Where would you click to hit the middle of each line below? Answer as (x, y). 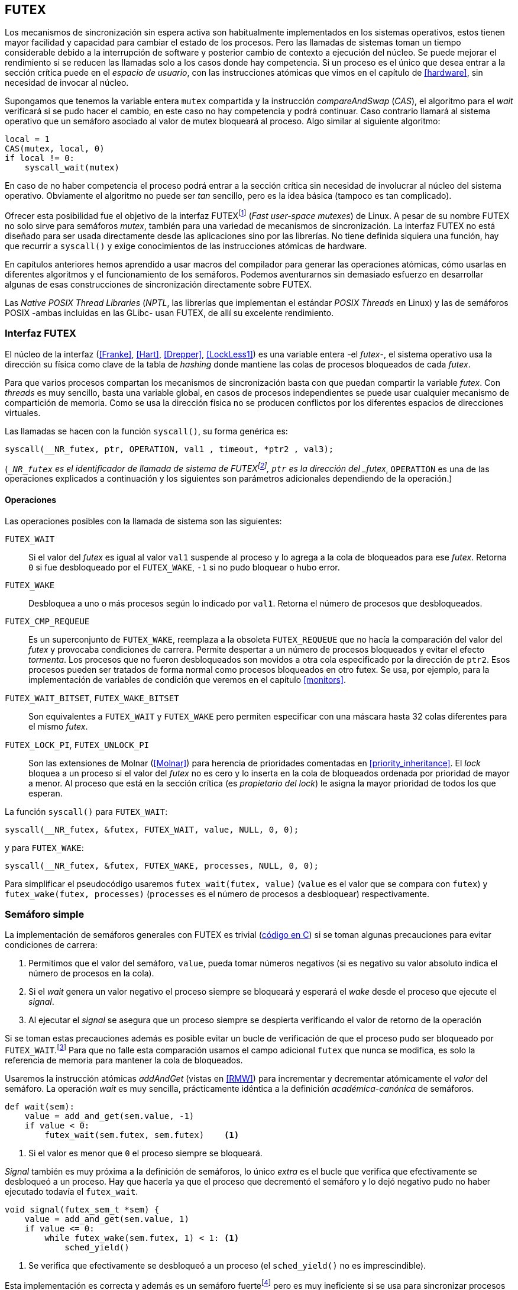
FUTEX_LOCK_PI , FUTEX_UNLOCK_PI (77, 744)
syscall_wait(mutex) (72, 168)
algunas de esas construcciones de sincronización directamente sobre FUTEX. (158, 285)
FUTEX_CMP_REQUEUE (47, 621)
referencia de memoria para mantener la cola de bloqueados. (124, 1060)
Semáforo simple (45, 915)
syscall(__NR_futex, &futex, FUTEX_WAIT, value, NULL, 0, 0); (152, 829)
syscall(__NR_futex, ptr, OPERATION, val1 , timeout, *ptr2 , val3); (169, 449)
